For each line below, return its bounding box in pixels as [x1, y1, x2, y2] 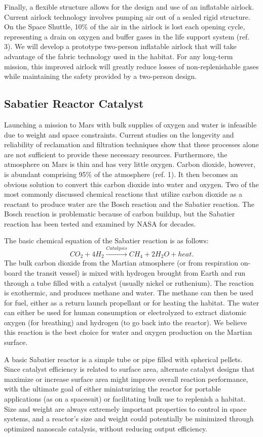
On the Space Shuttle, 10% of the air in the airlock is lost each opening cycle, [4, 21, 245, 32]
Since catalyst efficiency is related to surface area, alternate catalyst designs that [4, 364, 255, 374]
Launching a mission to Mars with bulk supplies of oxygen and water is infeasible [4, 119, 257, 129]
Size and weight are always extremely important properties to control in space [4, 403, 247, 414]
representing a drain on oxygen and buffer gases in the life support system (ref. [4, 31, 250, 41]
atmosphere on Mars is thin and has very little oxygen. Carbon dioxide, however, [4, 159, 255, 169]
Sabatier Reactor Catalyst [4, 96, 144, 111]
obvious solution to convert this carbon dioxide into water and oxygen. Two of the [4, 179, 259, 189]
